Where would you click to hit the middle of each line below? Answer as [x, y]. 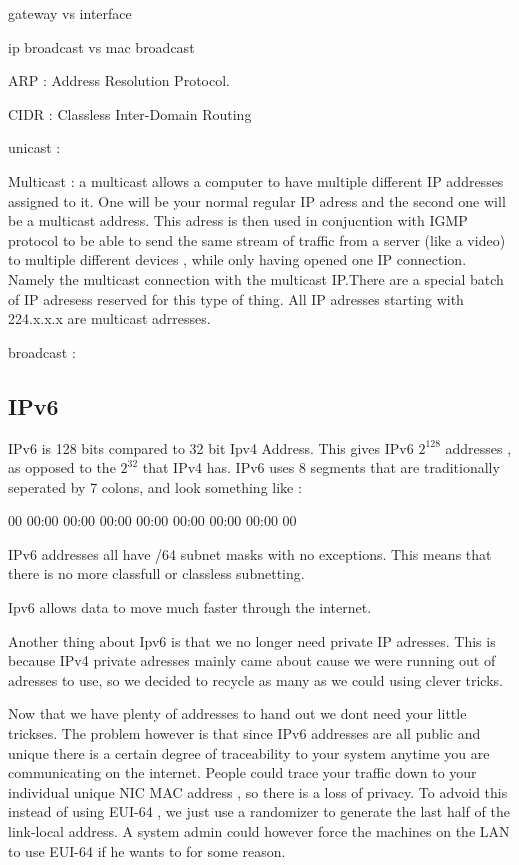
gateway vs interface [70, 13]
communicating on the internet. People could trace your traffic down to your [242, 772]
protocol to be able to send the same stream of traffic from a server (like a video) [257, 239]
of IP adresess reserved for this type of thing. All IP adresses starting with [236, 298]
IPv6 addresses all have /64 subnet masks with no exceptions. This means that [250, 553]
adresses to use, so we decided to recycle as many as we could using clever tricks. [255, 679]
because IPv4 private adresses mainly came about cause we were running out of [252, 660]
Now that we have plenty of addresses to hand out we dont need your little [237, 713]
